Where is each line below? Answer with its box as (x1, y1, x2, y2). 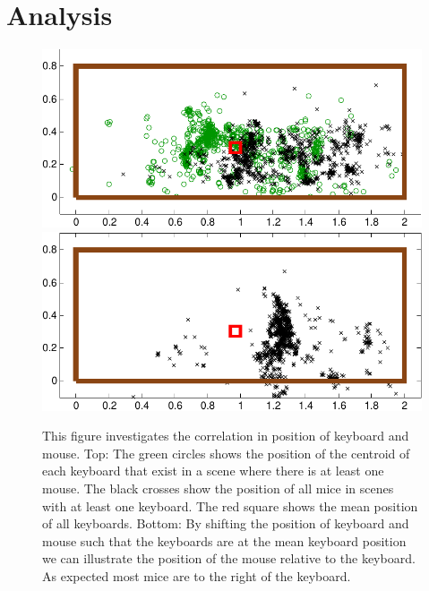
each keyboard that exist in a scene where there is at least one (42, 461, 384, 480)
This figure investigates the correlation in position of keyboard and (42, 426, 409, 445)
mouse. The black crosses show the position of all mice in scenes (42, 479, 394, 498)
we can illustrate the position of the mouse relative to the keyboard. (42, 549, 416, 568)
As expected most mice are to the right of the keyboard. (42, 566, 351, 585)
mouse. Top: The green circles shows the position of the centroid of (42, 443, 410, 462)
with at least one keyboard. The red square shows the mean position (42, 496, 418, 515)
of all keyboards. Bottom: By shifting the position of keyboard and (42, 514, 409, 533)
